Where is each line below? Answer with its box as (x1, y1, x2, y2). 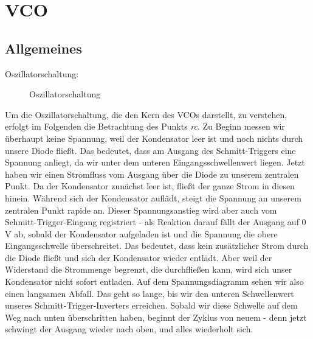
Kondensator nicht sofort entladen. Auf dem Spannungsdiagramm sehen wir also (5, 275, 304, 288)
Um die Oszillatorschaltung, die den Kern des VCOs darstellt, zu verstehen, (5, 108, 287, 121)
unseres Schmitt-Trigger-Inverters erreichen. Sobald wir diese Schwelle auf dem (5, 299, 298, 312)
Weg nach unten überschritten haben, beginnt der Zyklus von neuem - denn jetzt (5, 310, 307, 323)
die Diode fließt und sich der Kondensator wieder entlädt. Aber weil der (5, 251, 272, 264)
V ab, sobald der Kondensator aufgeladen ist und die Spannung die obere (5, 227, 278, 240)
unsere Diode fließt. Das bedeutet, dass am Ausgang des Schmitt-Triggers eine (5, 144, 296, 156)
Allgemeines (5, 38, 82, 57)
